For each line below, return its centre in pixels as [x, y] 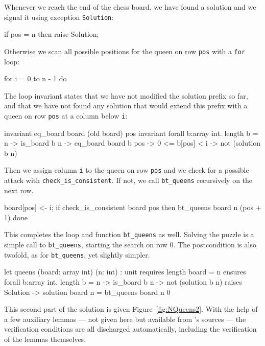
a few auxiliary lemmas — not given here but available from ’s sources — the [125, 319]
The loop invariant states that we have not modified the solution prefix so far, [126, 95]
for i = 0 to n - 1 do [35, 78]
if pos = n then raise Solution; [52, 34]
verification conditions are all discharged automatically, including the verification [130, 329]
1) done [16, 217]
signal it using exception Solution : [59, 17]
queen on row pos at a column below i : [66, 115]
